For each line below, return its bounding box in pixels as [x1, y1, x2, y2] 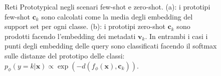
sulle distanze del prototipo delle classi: [5, 50, 125, 60]
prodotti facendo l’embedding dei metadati [5, 30, 136, 41]
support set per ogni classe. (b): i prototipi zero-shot [5, 21, 165, 31]
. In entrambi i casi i [145, 30, 208, 41]
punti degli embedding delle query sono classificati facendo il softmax [5, 40, 217, 51]
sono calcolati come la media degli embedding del [41, 11, 193, 21]
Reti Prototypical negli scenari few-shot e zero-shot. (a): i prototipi [5, 1, 210, 11]
